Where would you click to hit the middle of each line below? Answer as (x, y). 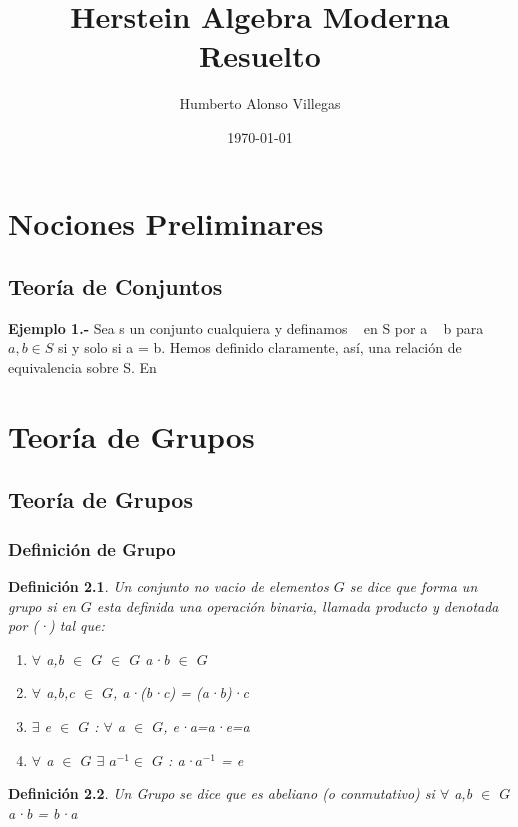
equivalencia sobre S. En (82, 367)
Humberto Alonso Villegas (260, 103)
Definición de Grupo (92, 548)
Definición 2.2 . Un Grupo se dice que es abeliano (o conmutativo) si (221, 793)
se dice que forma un (413, 586)
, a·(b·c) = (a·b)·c (180, 692)
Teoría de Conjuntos (115, 286)
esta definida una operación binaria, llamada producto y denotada (297, 605)
